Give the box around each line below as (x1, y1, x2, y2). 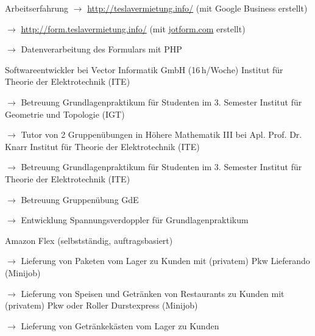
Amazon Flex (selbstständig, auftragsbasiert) (5, 234, 173, 246)
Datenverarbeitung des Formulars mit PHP (21, 43, 182, 55)
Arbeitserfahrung (5, 2, 69, 14)
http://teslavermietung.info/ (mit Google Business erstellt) (87, 2, 308, 14)
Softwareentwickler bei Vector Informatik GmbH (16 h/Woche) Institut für (5, 63, 283, 76)
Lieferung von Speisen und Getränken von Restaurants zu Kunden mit (21, 287, 285, 299)
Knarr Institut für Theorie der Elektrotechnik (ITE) (5, 140, 200, 152)
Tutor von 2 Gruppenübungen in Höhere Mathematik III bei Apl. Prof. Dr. (21, 128, 302, 141)
